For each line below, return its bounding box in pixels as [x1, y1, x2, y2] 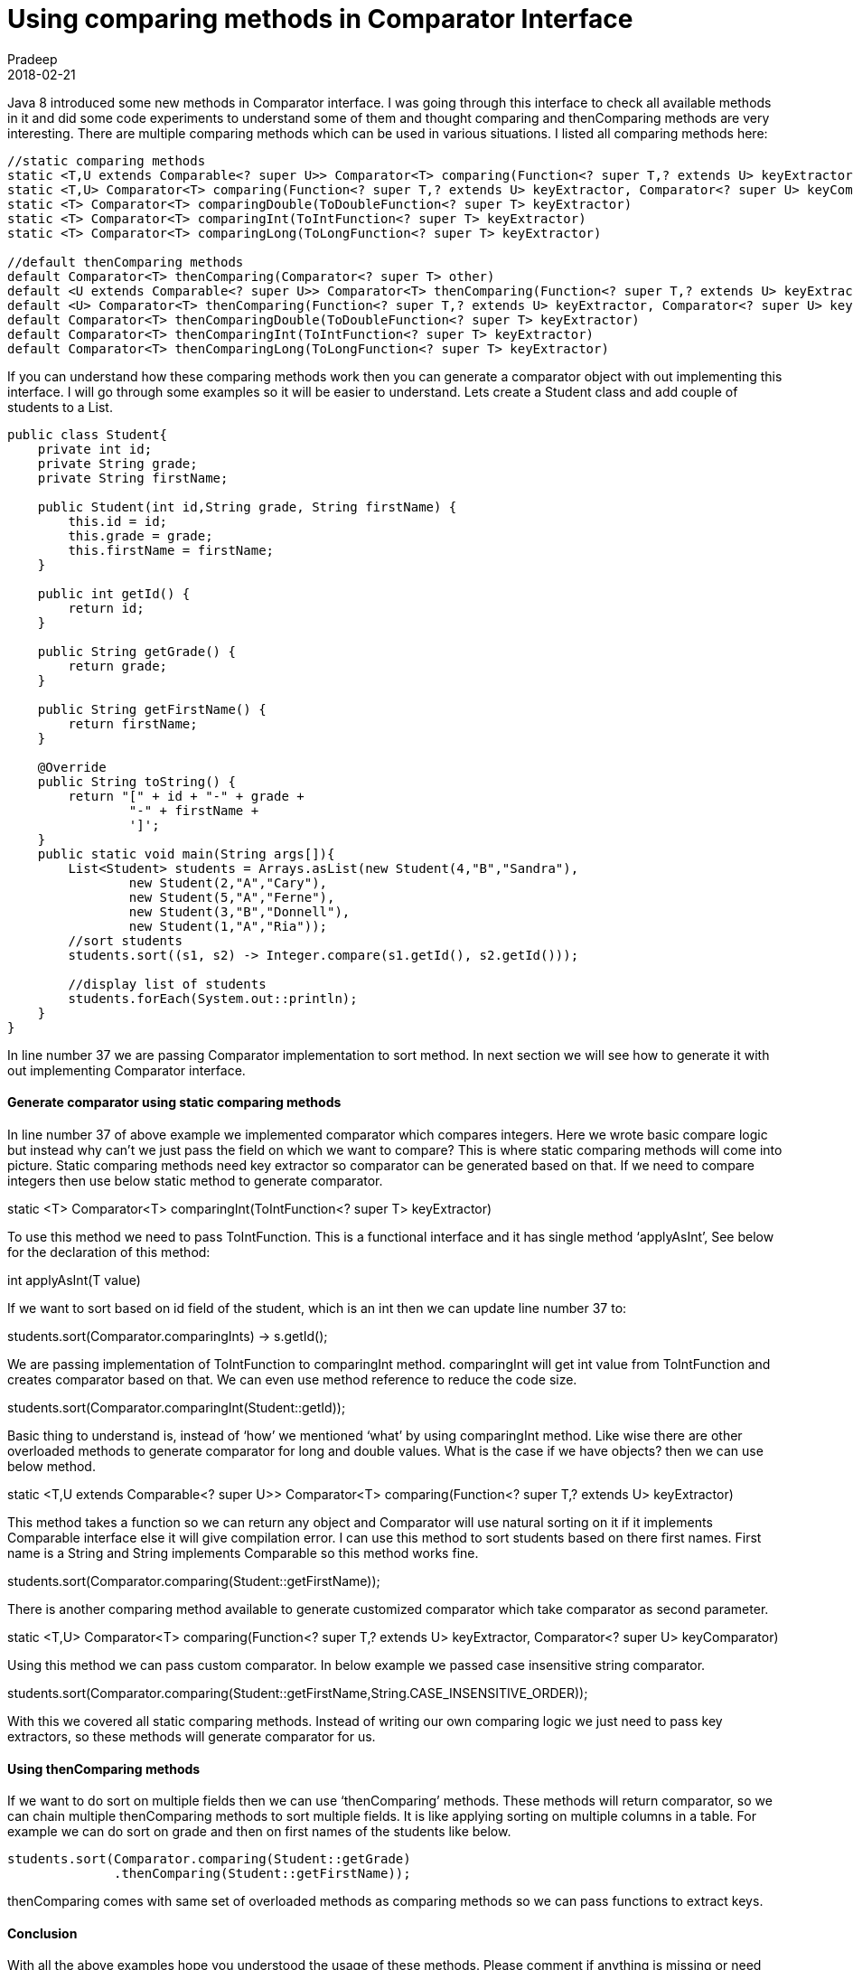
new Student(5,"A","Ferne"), [128, 889, 335, 905]
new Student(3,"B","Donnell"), [128, 904, 351, 919]
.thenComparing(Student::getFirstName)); [114, 1866, 411, 1881]
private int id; [37, 441, 153, 456]
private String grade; [37, 455, 198, 471]
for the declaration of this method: [7, 1243, 211, 1260]
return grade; [68, 658, 168, 673]
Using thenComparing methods [7, 1760, 201, 1777]
